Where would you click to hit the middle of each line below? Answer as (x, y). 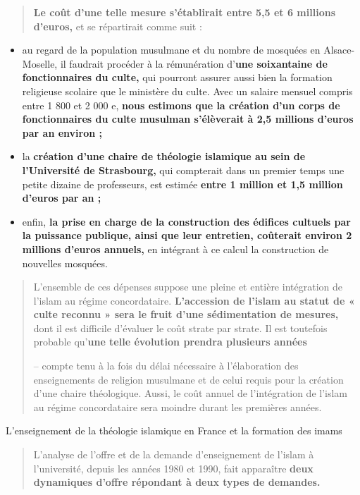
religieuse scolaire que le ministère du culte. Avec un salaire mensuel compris (187, 91)
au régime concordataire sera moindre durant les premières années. (178, 407)
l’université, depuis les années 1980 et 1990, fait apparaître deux (173, 468)
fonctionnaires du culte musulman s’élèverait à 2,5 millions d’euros (188, 119)
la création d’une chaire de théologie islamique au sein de (164, 156)
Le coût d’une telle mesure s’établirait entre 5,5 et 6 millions (184, 12)
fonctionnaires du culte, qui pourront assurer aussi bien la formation (177, 77)
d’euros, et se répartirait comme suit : (118, 26)
